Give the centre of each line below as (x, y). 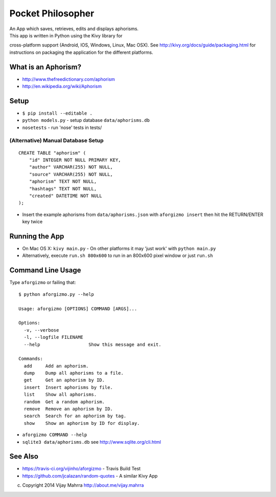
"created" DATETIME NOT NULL (65, 196)
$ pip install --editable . (57, 113)
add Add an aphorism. (56, 366)
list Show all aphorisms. (60, 395)
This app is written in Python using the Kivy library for (66, 35)
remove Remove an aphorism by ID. (68, 409)
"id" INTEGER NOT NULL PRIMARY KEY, (75, 160)
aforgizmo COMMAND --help (55, 435)
